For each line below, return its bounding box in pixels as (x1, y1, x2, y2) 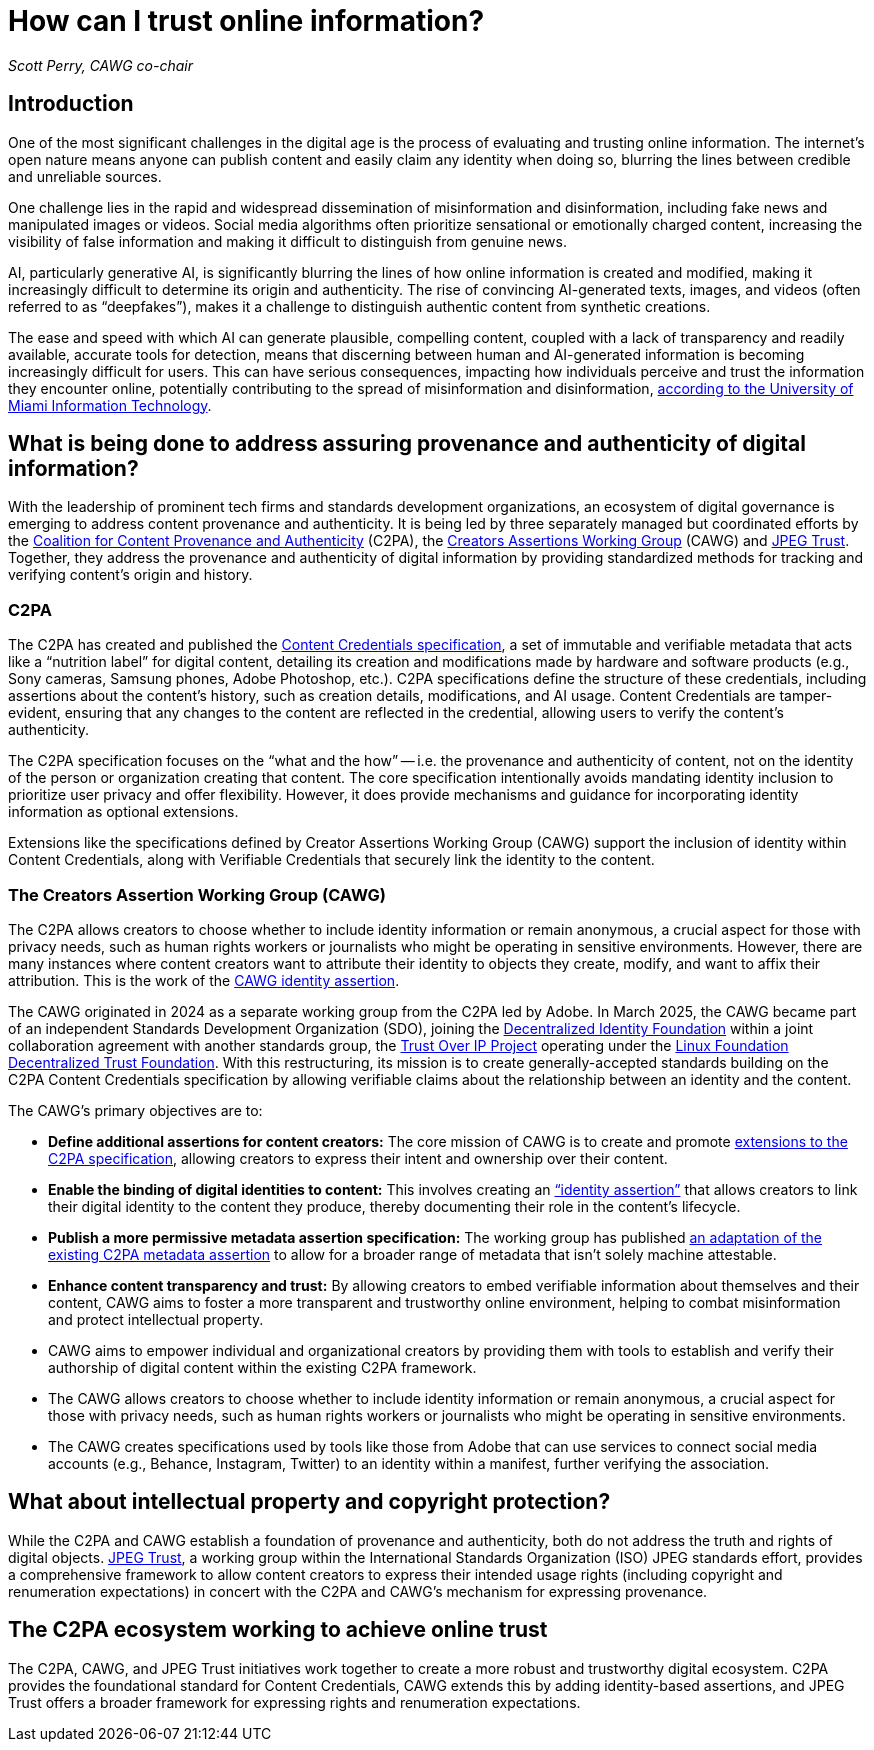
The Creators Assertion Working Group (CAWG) (8, 884, 386, 905)
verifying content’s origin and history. (8, 566, 253, 584)
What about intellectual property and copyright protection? (8, 1489, 611, 1515)
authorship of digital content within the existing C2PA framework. (48, 1358, 477, 1376)
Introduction (8, 91, 134, 117)
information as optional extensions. (8, 803, 239, 821)
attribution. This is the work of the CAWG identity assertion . (8, 971, 400, 989)
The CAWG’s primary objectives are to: (8, 1101, 263, 1119)
